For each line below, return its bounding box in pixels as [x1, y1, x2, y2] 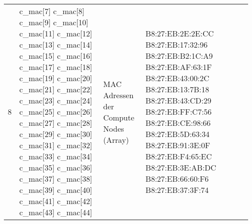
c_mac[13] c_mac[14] [19, 39, 93, 50]
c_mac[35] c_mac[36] [19, 162, 93, 173]
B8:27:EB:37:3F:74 [145, 184, 209, 195]
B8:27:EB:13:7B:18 [145, 84, 209, 95]
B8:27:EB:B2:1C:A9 [145, 50, 213, 61]
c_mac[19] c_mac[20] [19, 72, 93, 84]
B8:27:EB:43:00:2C [145, 72, 209, 84]
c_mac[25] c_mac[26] [19, 106, 93, 117]
